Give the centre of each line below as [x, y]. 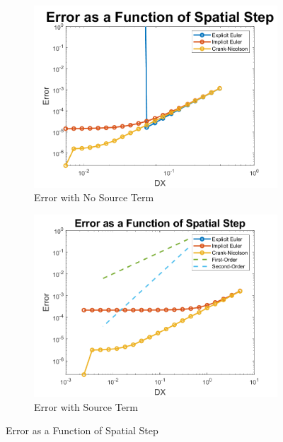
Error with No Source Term [94, 197]
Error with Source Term [86, 406]
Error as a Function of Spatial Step [82, 430]
